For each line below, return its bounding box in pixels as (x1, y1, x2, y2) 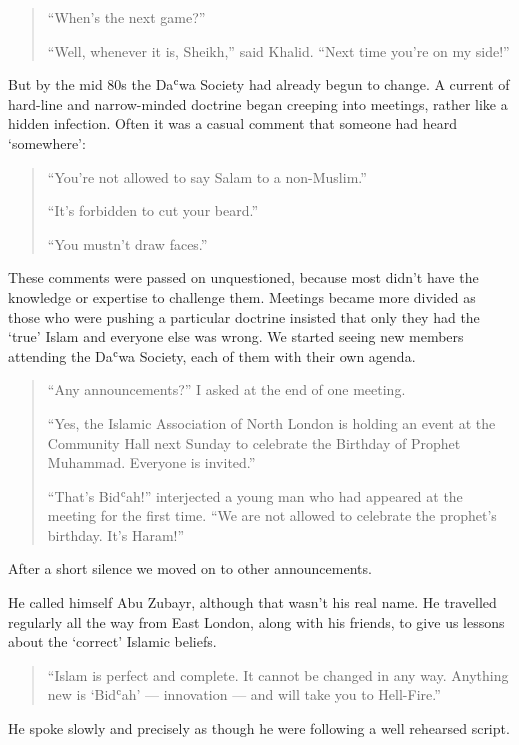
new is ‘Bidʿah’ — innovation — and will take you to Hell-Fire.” (47, 684, 441, 705)
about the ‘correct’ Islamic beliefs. (8, 631, 217, 652)
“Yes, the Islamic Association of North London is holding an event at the (47, 412, 496, 433)
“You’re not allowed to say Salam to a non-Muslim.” (47, 166, 367, 187)
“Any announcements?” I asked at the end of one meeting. (47, 379, 406, 400)
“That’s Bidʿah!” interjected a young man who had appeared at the (47, 485, 463, 506)
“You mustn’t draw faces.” (47, 233, 208, 254)
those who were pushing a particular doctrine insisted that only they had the (8, 306, 480, 327)
